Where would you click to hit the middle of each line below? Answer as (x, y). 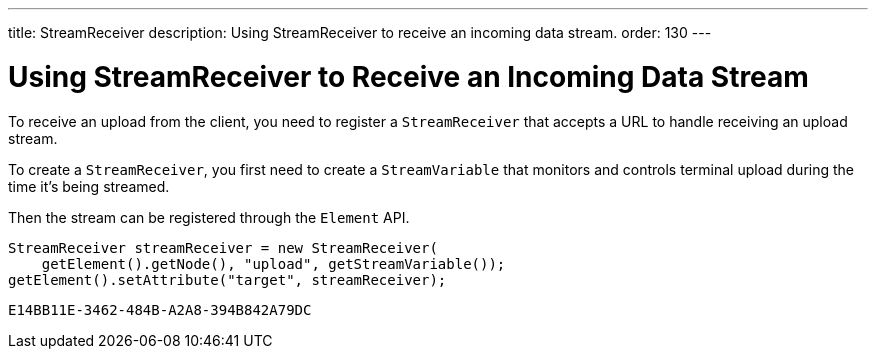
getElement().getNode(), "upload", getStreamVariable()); (273, 263)
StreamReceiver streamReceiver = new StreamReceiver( (223, 247)
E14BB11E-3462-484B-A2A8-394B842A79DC (160, 309)
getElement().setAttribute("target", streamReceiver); (227, 279)
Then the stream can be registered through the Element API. (209, 217)
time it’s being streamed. (89, 186)
